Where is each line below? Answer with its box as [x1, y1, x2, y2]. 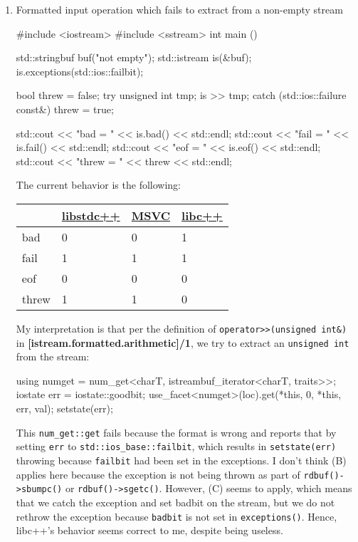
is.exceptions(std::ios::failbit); [16, 63, 144, 78]
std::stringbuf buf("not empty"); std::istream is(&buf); [16, 50, 252, 65]
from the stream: [16, 349, 90, 364]
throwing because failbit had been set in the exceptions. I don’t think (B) [16, 452, 347, 467]
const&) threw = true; [16, 101, 114, 116]
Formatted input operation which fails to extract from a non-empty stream [16, 2, 343, 16]
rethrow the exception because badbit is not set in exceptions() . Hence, [16, 509, 337, 523]
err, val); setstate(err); [16, 401, 113, 416]
